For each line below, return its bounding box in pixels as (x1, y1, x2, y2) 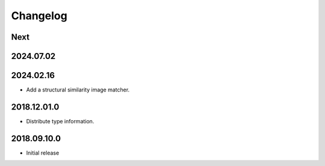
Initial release (26, 149, 60, 156)
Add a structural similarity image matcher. (26, 86, 130, 93)
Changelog (11, 9, 67, 22)
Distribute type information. (26, 118, 94, 124)
